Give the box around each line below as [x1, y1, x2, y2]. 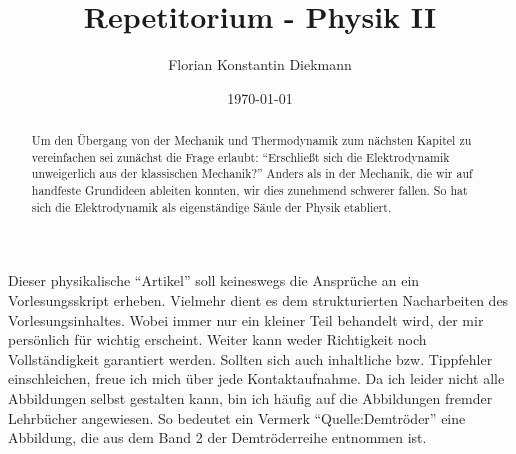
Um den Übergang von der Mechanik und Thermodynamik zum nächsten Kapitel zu [31, 132, 472, 149]
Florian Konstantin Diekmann [168, 54, 352, 75]
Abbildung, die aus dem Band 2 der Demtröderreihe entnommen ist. [8, 427, 427, 448]
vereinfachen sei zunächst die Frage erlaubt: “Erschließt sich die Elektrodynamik [31, 148, 450, 165]
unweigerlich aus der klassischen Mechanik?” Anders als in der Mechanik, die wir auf [31, 165, 473, 182]
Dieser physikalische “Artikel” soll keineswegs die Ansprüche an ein [8, 270, 420, 291]
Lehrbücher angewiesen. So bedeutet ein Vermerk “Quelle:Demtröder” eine [8, 407, 466, 428]
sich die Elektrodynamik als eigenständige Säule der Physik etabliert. [31, 198, 392, 215]
